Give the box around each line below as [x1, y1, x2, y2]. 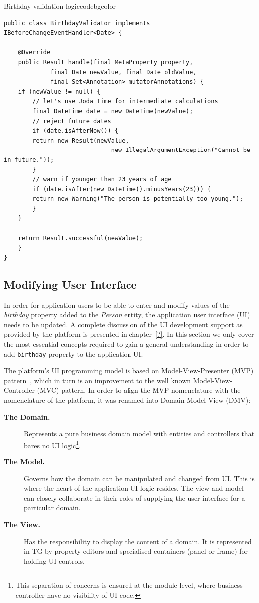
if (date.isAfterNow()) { [32, 127, 119, 135]
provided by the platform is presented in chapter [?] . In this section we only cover [4, 329, 254, 339]
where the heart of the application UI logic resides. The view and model [24, 483, 244, 493]
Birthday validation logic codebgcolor [4, 1, 116, 11]
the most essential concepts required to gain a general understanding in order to [4, 339, 249, 349]
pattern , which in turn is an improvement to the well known [4, 375, 191, 385]
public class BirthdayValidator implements [4, 19, 150, 27]
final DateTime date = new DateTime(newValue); [32, 107, 193, 115]
